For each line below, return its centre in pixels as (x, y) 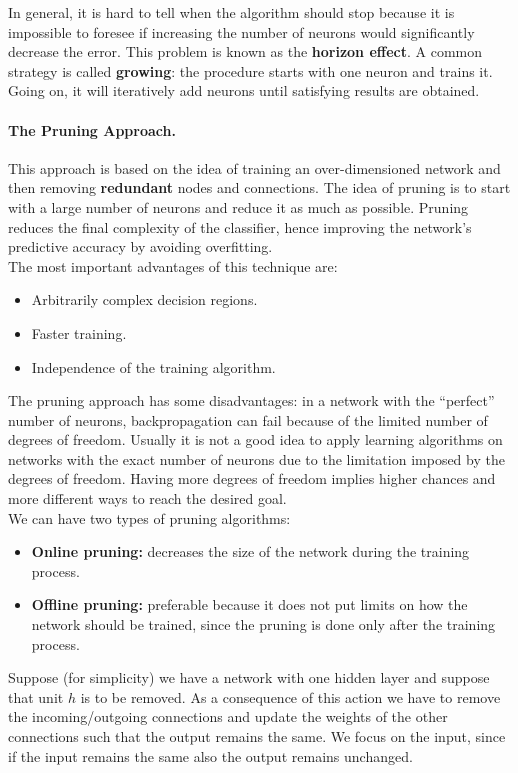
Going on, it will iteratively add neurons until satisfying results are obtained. (244, 90)
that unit (36, 696)
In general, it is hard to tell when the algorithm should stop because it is (231, 12)
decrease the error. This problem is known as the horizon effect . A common (245, 51)
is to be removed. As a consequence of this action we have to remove (290, 696)
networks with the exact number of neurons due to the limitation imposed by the (256, 458)
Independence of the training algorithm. (153, 366)
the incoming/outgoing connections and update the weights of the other (228, 716)
